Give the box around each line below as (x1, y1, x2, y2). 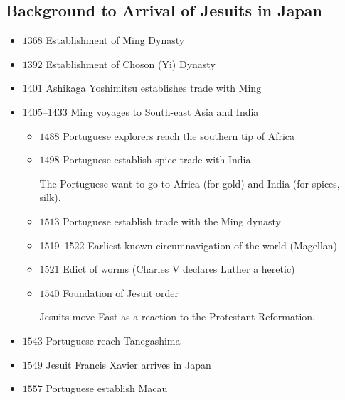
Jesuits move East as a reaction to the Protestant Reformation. (39, 309, 316, 324)
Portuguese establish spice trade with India (63, 152, 251, 167)
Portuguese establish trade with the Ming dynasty (63, 213, 281, 228)
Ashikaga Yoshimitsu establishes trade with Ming (46, 80, 262, 95)
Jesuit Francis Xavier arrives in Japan (46, 357, 211, 372)
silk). (39, 190, 61, 205)
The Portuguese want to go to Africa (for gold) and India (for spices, (39, 175, 340, 190)
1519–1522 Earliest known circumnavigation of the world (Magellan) (39, 237, 338, 252)
